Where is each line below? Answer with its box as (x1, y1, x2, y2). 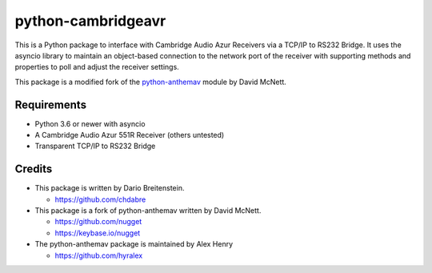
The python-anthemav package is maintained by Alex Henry (34, 239, 234, 249)
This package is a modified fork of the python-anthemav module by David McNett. (14, 77, 287, 86)
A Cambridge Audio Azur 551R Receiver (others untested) (34, 130, 225, 140)
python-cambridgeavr (14, 12, 166, 30)
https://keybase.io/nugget (54, 228, 141, 238)
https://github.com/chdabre (54, 195, 146, 204)
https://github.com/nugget (54, 217, 142, 227)
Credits (14, 163, 53, 176)
